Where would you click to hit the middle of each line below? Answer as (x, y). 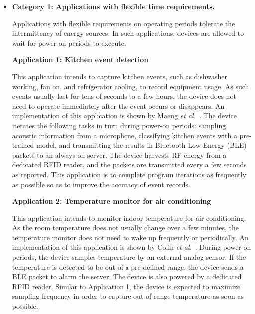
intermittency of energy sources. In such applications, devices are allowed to (128, 33)
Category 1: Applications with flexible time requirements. (114, 6)
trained (23, 145)
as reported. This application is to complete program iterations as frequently (129, 174)
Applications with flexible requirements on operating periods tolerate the (124, 23)
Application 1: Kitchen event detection (80, 60)
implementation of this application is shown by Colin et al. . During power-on (131, 247)
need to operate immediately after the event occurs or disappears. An (118, 106)
